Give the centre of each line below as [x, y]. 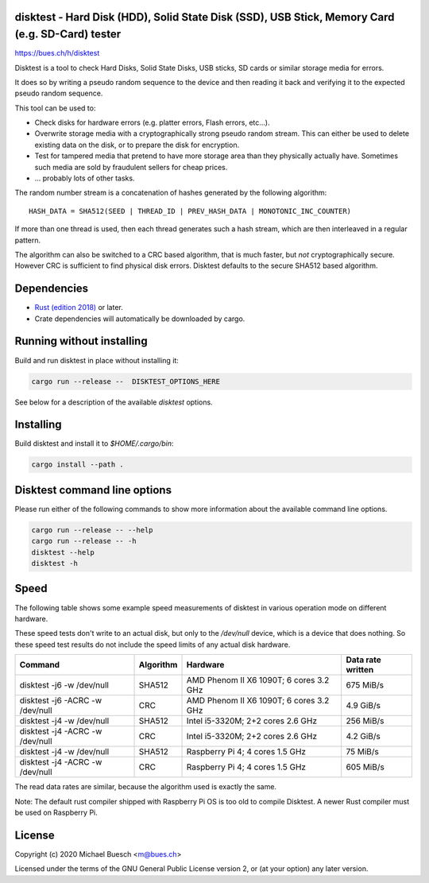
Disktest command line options [93, 490]
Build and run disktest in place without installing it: [97, 360]
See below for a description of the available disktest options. [114, 402]
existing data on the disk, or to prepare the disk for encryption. [137, 145]
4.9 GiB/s [363, 706]
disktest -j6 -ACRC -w [61, 701]
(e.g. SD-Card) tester [68, 35]
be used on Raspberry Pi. [56, 812]
